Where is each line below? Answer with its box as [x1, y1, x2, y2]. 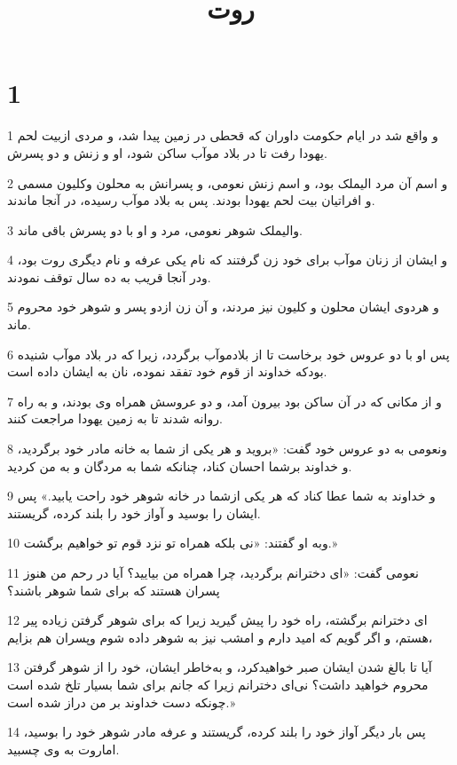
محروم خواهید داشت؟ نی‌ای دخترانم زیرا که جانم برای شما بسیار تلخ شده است [7, 674, 429, 693]
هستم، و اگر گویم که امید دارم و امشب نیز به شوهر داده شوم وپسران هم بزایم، [7, 627, 433, 646]
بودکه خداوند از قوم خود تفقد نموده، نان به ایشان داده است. [7, 362, 327, 381]
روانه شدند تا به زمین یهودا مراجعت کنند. [7, 409, 223, 428]
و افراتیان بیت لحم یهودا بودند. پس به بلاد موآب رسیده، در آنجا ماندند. [7, 191, 375, 209]
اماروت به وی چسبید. [7, 739, 120, 758]
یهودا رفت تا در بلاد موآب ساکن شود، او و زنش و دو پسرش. [7, 143, 327, 162]
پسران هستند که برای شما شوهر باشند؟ [7, 580, 220, 599]
